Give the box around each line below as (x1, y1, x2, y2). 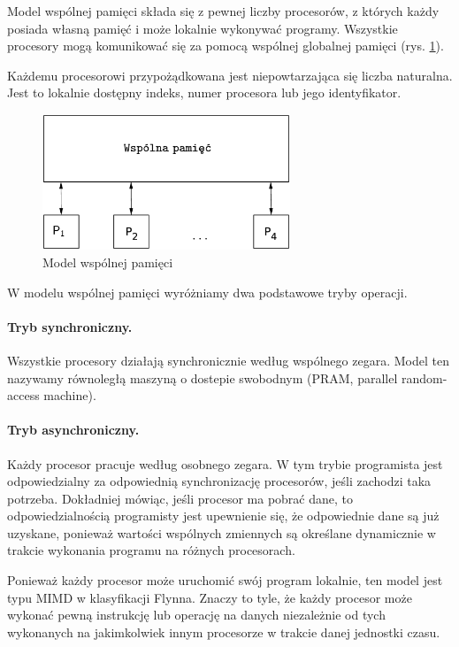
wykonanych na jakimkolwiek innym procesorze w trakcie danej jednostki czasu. (7, 622, 440, 641)
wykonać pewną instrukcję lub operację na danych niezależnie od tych (7, 605, 386, 624)
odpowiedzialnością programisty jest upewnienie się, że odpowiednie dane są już (7, 506, 440, 525)
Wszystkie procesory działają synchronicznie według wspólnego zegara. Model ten (7, 350, 449, 369)
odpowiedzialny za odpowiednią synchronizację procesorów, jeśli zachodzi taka (7, 472, 432, 490)
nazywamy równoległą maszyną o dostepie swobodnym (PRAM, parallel (7, 368, 398, 387)
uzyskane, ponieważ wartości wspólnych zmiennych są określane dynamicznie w (7, 523, 436, 542)
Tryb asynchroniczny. (7, 420, 140, 439)
